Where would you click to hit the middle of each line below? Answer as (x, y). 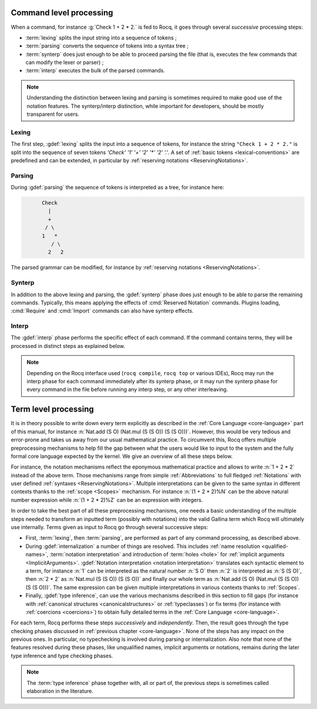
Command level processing (62, 13)
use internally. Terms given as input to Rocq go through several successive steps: (109, 527)
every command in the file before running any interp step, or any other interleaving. (127, 389)
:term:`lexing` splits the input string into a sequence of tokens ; (101, 38)
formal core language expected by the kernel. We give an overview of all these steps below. (122, 456)
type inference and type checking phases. (62, 656)
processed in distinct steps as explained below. (68, 346)
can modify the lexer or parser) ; (65, 62)
